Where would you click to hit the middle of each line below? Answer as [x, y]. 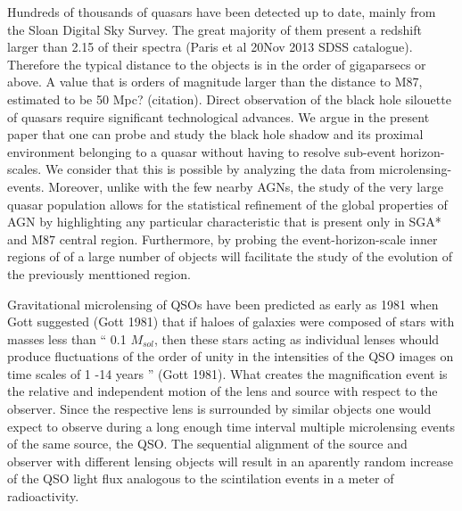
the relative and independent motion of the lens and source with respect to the [223, 391]
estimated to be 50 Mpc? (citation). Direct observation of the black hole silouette [229, 99]
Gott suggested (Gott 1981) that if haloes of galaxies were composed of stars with [231, 321]
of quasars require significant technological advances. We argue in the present [219, 116]
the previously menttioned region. [99, 273]
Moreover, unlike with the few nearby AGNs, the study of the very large [246, 186]
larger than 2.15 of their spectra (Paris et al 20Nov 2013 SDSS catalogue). [210, 47]
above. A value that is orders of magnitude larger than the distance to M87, [215, 82]
